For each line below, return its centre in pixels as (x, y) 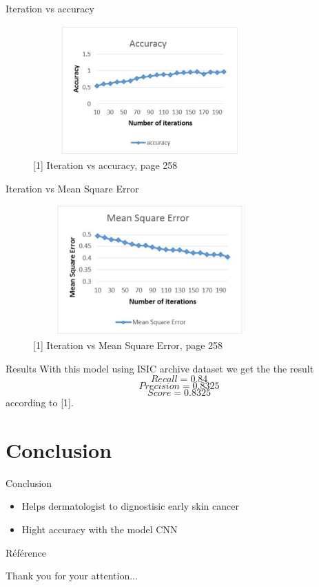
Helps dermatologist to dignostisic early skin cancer (130, 506)
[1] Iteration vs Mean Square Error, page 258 (128, 345)
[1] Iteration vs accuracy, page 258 (105, 165)
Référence (26, 552)
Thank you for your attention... (72, 576)
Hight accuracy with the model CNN (100, 529)
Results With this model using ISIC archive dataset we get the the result (160, 368)
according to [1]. (40, 402)
